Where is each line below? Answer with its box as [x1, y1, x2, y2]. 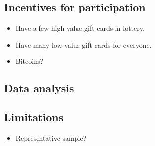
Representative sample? [15, 132, 87, 143]
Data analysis [4, 80, 74, 96]
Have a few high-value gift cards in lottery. [15, 23, 145, 33]
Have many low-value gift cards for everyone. [15, 39, 152, 49]
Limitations [4, 109, 64, 125]
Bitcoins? [15, 56, 44, 66]
